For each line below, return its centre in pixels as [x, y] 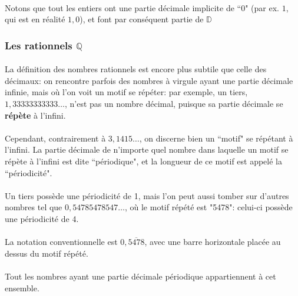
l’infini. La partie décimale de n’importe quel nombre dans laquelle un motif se [147, 149]
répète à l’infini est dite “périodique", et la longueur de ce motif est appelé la [144, 161]
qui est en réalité [35, 19]
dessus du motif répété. [47, 253]
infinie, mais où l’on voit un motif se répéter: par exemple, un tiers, [126, 92]
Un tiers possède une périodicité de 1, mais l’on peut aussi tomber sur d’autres [147, 195]
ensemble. [22, 287]
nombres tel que [34, 207]
